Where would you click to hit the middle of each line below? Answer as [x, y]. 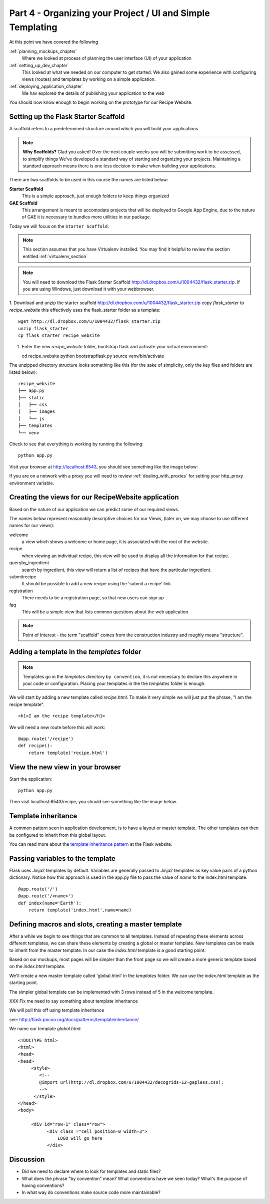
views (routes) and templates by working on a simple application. [89, 79]
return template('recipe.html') [68, 753]
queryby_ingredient [29, 563]
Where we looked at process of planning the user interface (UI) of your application [107, 58]
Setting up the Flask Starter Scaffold [67, 117]
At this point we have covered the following [54, 42]
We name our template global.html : [45, 1029]
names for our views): [32, 526]
